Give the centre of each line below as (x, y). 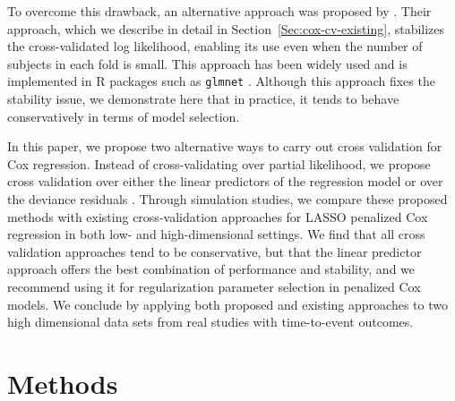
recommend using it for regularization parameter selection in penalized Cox (214, 286)
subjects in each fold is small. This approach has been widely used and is (207, 63)
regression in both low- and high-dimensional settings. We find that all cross (216, 234)
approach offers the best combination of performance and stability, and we (211, 269)
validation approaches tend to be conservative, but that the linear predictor (215, 251)
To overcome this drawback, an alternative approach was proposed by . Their (219, 11)
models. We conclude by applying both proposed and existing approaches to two (227, 304)
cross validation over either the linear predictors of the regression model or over (225, 181)
